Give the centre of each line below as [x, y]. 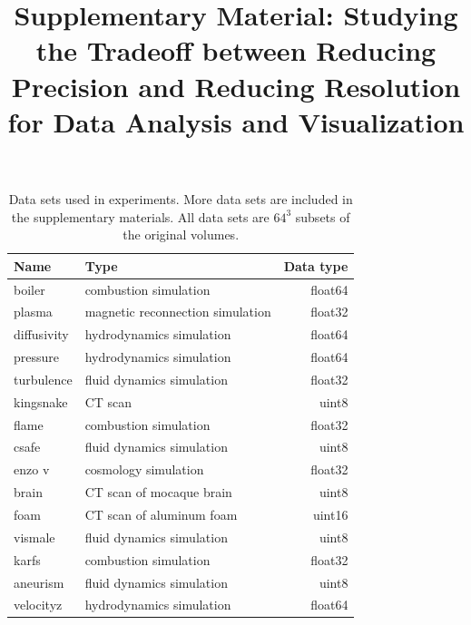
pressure [37, 357]
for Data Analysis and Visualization [236, 121]
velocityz [38, 605]
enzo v [32, 469]
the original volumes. [181, 234]
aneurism [39, 582]
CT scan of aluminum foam [161, 514]
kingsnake [41, 401]
